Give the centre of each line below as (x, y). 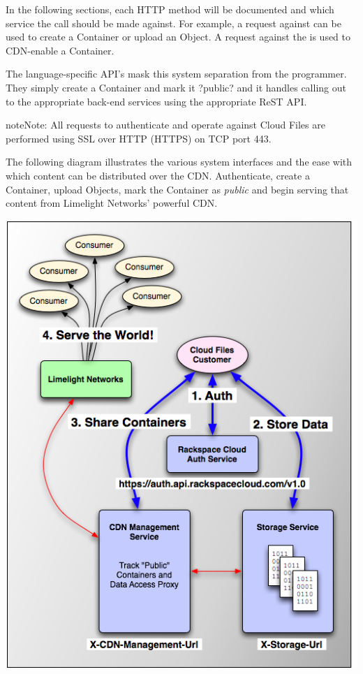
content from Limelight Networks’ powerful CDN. (112, 203)
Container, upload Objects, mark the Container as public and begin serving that (177, 189)
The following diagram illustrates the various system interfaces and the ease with (179, 162)
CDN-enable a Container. (60, 50)
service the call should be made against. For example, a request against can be (173, 23)
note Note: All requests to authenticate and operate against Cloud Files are (165, 125)
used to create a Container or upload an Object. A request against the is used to (178, 37)
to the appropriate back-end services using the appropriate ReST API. (156, 101)
